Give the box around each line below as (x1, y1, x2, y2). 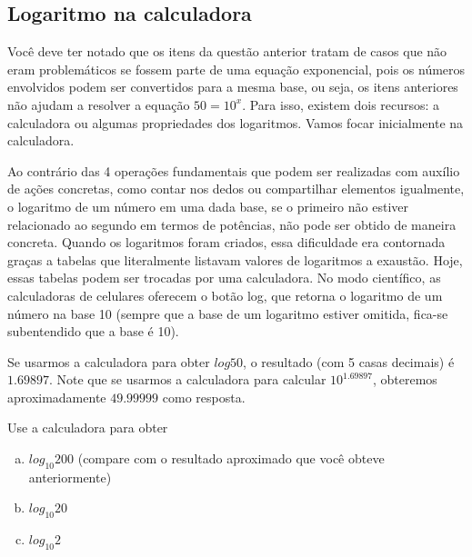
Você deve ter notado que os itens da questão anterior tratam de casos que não (7, 42, 447, 61)
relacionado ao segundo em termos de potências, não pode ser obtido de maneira (7, 214, 457, 234)
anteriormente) (28, 467, 112, 486)
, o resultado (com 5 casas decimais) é (243, 352, 455, 371)
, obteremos (372, 370, 437, 389)
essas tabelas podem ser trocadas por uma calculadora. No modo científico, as (7, 268, 441, 287)
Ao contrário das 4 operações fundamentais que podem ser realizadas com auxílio (7, 161, 460, 180)
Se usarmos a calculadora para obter (7, 352, 210, 371)
